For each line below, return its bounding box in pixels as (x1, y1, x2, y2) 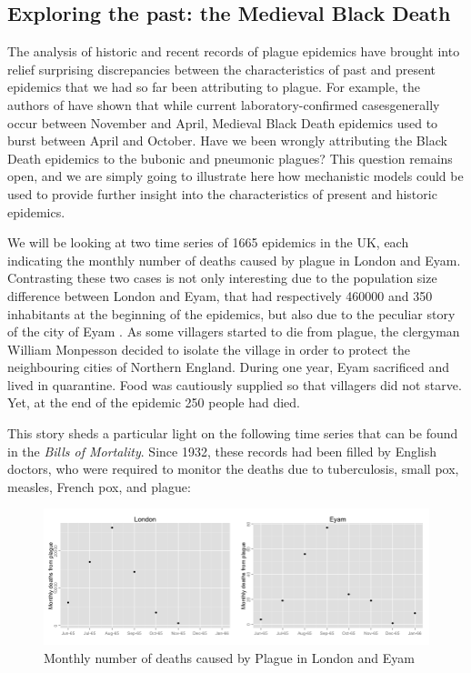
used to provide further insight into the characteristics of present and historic (7, 184, 437, 203)
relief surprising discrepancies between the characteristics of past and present (7, 59, 436, 78)
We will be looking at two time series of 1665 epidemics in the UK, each (7, 233, 409, 252)
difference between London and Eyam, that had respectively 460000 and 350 (7, 286, 433, 305)
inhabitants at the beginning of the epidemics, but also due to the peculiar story (7, 304, 456, 323)
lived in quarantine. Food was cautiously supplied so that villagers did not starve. (7, 375, 462, 394)
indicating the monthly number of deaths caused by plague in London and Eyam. (7, 250, 461, 269)
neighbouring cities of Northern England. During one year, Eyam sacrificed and (7, 357, 449, 377)
